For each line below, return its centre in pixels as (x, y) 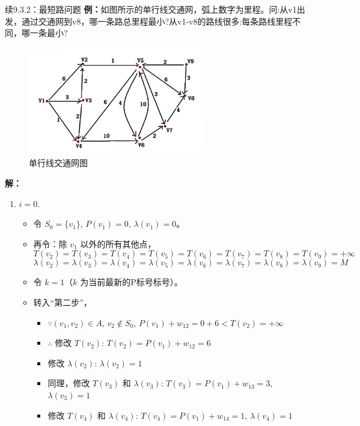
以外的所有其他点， (118, 243)
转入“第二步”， (63, 302)
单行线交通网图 (58, 163)
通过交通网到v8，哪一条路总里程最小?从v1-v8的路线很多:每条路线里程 (157, 21)
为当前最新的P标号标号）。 (131, 282)
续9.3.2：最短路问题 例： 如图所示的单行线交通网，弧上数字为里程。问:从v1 (151, 9)
